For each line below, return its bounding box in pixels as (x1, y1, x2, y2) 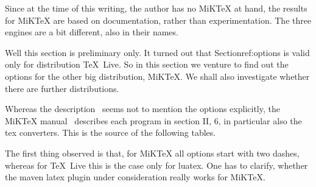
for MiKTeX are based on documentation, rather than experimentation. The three (5, 13, 312, 26)
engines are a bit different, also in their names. (5, 26, 178, 38)
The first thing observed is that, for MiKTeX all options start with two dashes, (5, 146, 300, 159)
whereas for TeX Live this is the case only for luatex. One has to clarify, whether (5, 158, 308, 171)
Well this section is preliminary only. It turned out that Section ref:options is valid (5, 46, 310, 58)
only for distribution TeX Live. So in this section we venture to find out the (5, 58, 289, 71)
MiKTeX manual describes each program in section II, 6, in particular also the (5, 114, 302, 127)
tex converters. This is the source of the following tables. (5, 126, 216, 139)
